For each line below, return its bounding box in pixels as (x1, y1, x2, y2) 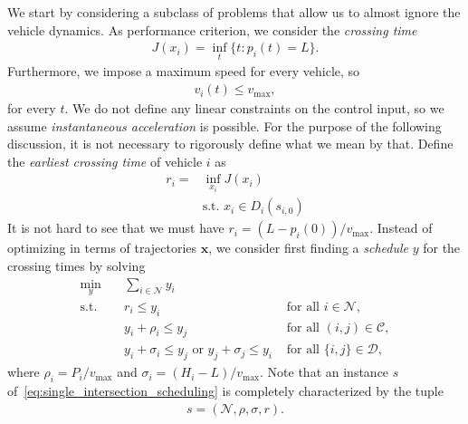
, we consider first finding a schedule (208, 238, 408, 257)
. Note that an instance (260, 362, 389, 381)
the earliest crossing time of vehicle (7, 151, 203, 170)
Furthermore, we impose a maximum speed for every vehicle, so (7, 62, 360, 81)
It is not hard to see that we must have (7, 218, 224, 237)
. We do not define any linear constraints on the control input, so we (64, 99, 444, 118)
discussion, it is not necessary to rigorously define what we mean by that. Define (7, 134, 454, 153)
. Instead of (369, 218, 433, 237)
